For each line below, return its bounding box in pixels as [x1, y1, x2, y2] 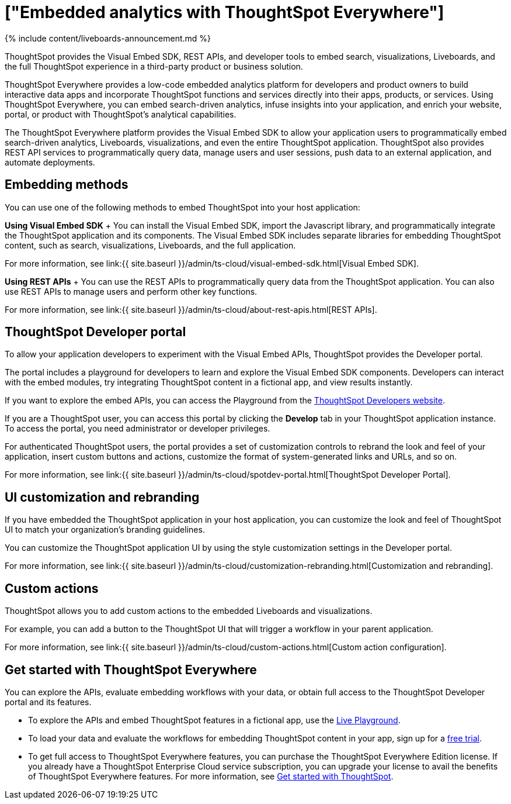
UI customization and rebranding [5, 489, 200, 505]
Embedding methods [5, 177, 128, 192]
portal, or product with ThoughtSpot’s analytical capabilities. [5, 109, 237, 119]
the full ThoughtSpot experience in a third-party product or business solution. [5, 61, 303, 71]
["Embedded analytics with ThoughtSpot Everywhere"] [5, 2, 444, 22]
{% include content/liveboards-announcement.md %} [5, 33, 211, 43]
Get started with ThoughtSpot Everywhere [5, 662, 257, 677]
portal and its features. [5, 696, 92, 707]
